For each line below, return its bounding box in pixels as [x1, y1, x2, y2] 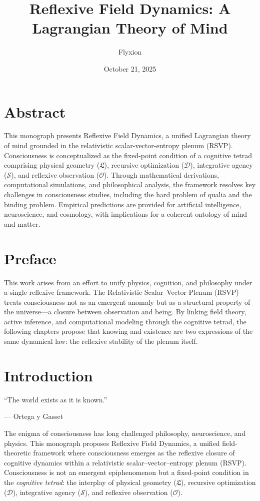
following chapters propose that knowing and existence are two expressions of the [4, 326, 253, 336]
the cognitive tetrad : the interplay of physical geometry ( [4, 476, 176, 487]
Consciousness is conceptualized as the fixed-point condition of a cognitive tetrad [4, 150, 252, 160]
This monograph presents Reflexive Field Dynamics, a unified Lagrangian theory [4, 130, 251, 141]
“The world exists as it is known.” [4, 394, 107, 404]
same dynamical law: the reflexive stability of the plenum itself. [4, 336, 198, 346]
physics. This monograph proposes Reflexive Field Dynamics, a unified [4, 437, 220, 448]
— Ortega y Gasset [4, 411, 63, 421]
